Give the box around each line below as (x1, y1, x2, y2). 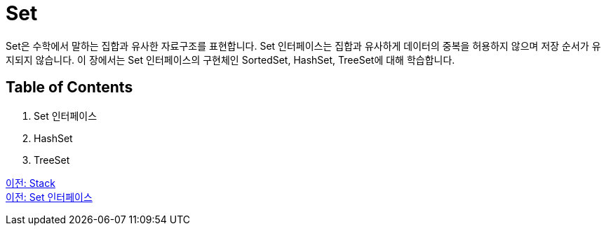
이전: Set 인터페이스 (6, 190, 93, 203)
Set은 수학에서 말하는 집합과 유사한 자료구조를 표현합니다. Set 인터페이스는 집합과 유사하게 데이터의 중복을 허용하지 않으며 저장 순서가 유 (6, 39, 601, 52)
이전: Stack (6, 176, 55, 189)
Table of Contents (6, 78, 133, 97)
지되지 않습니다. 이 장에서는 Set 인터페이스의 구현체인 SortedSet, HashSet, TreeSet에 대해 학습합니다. (6, 53, 455, 66)
